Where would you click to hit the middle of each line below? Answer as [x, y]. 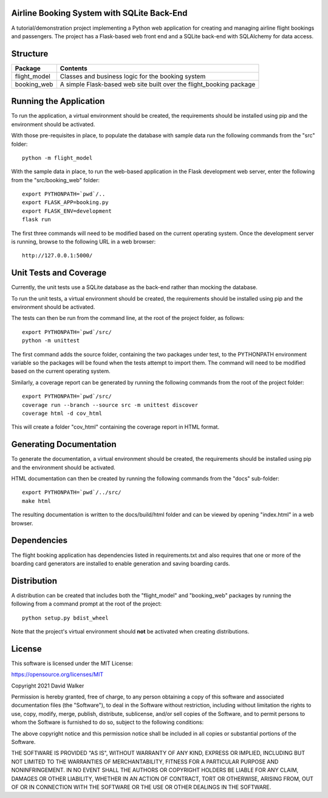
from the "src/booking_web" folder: [56, 180]
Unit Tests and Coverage [59, 273]
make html [36, 501]
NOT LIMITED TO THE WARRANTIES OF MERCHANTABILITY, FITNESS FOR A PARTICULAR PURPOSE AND [145, 762]
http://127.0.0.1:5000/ [57, 256]
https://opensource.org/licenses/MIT [57, 675]
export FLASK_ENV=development [67, 211]
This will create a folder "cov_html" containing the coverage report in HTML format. [115, 427]
